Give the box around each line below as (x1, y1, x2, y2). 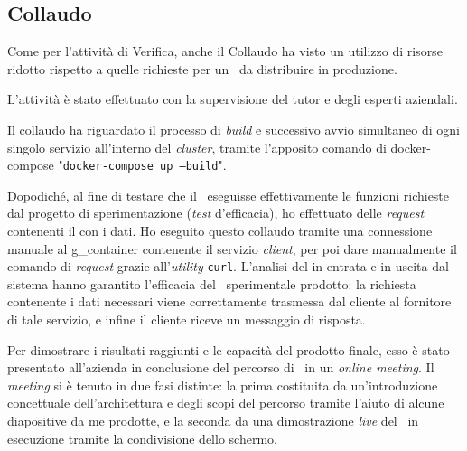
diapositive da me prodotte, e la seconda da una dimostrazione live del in (7, 411, 419, 430)
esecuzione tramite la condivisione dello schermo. (7, 428, 277, 447)
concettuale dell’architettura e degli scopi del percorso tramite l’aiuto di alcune (7, 393, 444, 412)
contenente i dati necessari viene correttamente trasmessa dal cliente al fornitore (7, 292, 452, 311)
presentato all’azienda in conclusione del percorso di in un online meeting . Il (7, 358, 434, 377)
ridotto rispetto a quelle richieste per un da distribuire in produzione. (7, 59, 397, 78)
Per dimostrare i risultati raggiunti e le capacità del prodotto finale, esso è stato (7, 340, 450, 359)
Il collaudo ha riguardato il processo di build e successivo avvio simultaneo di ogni (7, 119, 460, 138)
